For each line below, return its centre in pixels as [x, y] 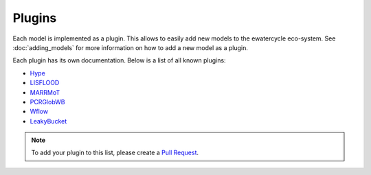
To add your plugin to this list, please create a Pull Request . [115, 153]
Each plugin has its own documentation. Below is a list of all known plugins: [119, 60]
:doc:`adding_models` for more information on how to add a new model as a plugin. [131, 47]
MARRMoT [45, 92]
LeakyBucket [48, 121]
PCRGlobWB [47, 102]
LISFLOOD [45, 83]
